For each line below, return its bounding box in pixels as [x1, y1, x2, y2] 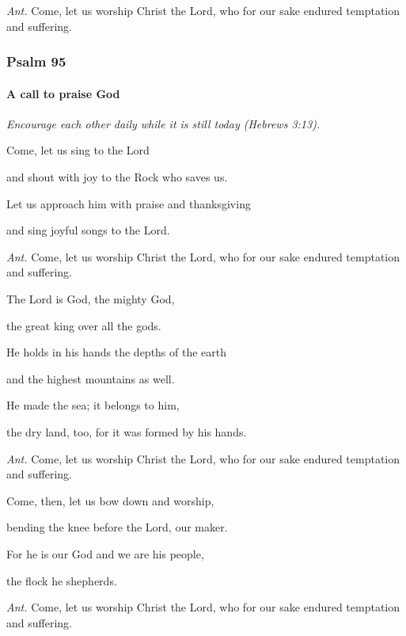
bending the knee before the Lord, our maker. [6, 519, 228, 535]
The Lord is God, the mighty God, [6, 290, 175, 307]
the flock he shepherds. [6, 572, 117, 588]
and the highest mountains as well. [6, 370, 175, 387]
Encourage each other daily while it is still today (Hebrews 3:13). [6, 115, 321, 131]
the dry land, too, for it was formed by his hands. [6, 423, 247, 440]
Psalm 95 [6, 51, 66, 71]
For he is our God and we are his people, [6, 545, 204, 562]
